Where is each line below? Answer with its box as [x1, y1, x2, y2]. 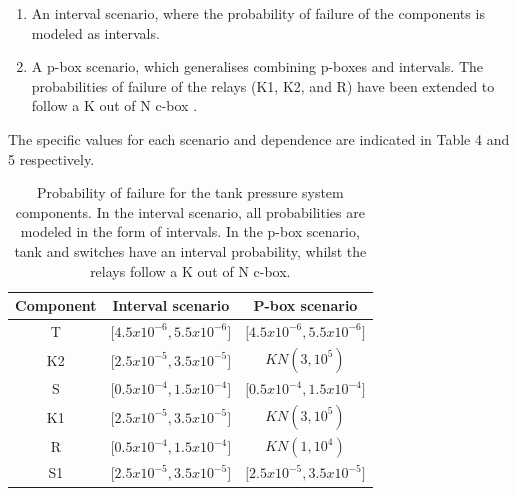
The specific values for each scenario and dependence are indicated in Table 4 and [8, 128, 510, 149]
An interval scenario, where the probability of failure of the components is [31, 3, 485, 23]
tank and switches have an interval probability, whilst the [14, 240, 367, 261]
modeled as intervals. [31, 22, 160, 43]
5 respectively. [8, 148, 95, 169]
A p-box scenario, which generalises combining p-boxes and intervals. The [31, 56, 484, 77]
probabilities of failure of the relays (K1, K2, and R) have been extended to [31, 75, 495, 96]
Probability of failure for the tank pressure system [36, 182, 344, 203]
